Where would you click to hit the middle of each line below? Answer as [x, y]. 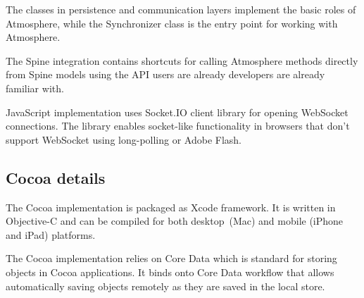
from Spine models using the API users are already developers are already [165, 74]
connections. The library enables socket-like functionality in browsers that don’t [178, 126]
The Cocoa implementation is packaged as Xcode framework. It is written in [171, 207]
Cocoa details [56, 177]
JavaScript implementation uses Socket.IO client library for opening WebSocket [177, 112]
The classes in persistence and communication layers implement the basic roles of [181, 9]
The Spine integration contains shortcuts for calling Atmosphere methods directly [182, 60]
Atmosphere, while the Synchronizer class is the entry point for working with [172, 23]
